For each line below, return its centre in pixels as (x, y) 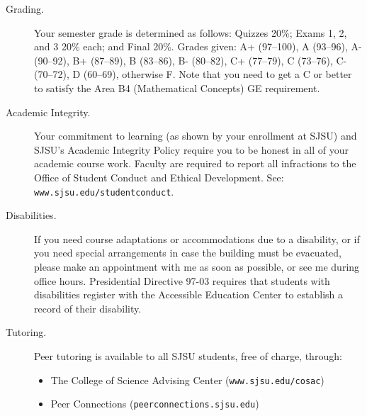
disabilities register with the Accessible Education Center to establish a (188, 294)
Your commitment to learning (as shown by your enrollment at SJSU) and (196, 136)
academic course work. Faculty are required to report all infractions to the (195, 163)
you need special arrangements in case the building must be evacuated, (188, 253)
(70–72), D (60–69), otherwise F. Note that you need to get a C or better (193, 74)
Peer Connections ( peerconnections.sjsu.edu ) (155, 404)
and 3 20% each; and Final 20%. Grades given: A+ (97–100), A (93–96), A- (198, 46)
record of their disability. (88, 308)
